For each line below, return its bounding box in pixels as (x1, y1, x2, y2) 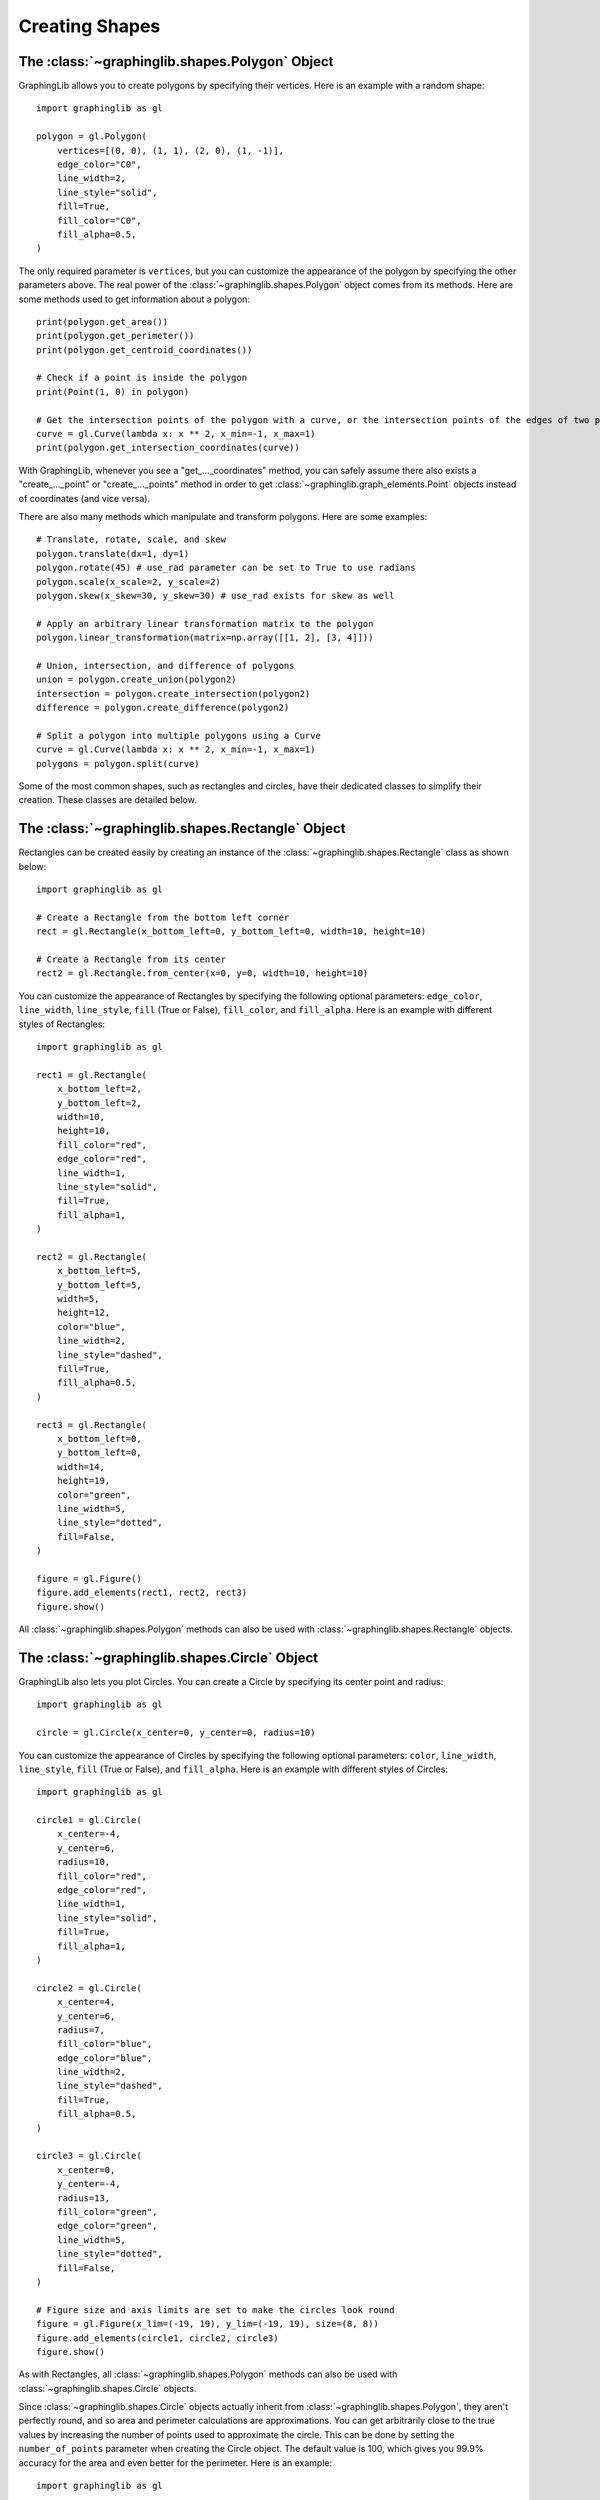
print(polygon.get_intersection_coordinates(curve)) (36, 442, 300, 454)
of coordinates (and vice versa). (18, 492, 150, 504)
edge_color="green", (56, 2220, 158, 2232)
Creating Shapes (18, 15, 161, 37)
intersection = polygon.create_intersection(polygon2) (36, 688, 311, 699)
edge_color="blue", (56, 2052, 153, 2064)
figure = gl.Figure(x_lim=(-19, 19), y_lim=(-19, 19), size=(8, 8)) (36, 2318, 379, 2330)
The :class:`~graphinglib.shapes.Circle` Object (18, 1649, 319, 1666)
